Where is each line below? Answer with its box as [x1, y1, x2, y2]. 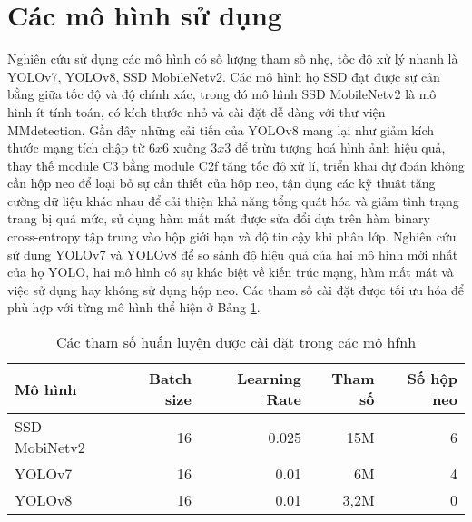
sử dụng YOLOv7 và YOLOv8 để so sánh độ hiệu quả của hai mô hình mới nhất [7, 244, 458, 263]
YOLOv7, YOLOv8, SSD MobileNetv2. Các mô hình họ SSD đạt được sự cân [7, 66, 440, 85]
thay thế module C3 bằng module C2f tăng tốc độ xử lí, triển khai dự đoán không [7, 155, 465, 174]
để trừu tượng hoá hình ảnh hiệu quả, [234, 138, 446, 157]
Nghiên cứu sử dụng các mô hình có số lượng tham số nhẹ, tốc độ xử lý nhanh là [7, 49, 458, 68]
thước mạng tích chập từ [7, 138, 145, 157]
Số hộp [407, 368, 457, 389]
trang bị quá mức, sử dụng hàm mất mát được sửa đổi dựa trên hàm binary [7, 209, 430, 228]
